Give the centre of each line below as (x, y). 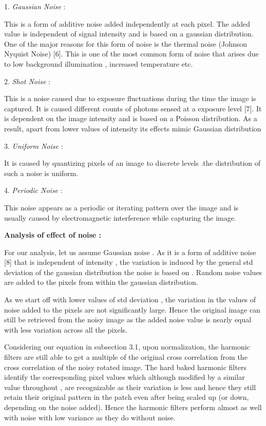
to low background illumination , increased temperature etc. (99, 63)
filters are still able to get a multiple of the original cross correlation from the (126, 357)
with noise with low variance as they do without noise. (90, 417)
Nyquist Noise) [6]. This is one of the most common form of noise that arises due (131, 54)
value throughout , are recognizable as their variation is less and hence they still (130, 387)
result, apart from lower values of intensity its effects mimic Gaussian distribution (133, 128)
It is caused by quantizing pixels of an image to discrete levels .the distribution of (132, 163)
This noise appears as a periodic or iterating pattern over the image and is (121, 207)
